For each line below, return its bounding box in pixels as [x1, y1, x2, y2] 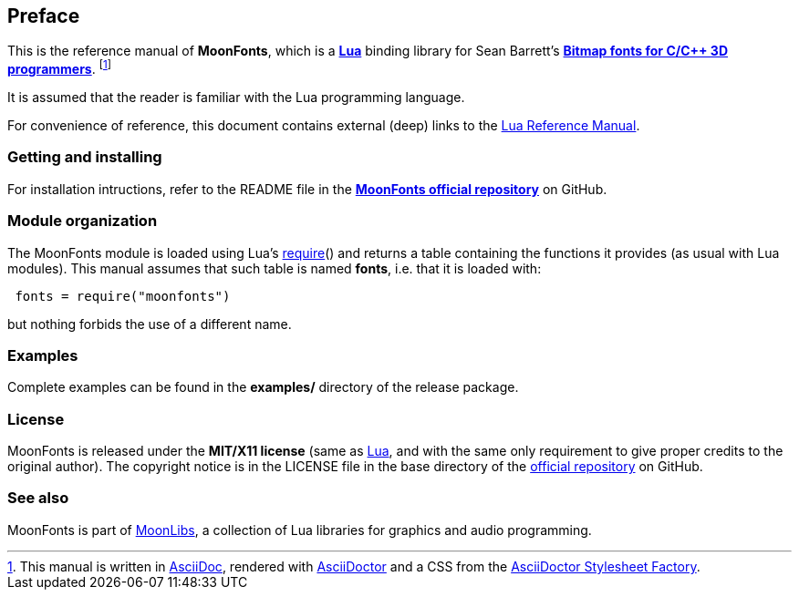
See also [7, 489, 69, 508]
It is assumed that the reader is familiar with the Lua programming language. [7, 89, 465, 106]
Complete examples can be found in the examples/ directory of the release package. [7, 379, 519, 396]
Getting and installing [7, 148, 162, 167]
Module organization [7, 211, 158, 231]
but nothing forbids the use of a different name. [7, 315, 292, 332]
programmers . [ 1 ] [7, 58, 111, 77]
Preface [7, 5, 80, 27]
